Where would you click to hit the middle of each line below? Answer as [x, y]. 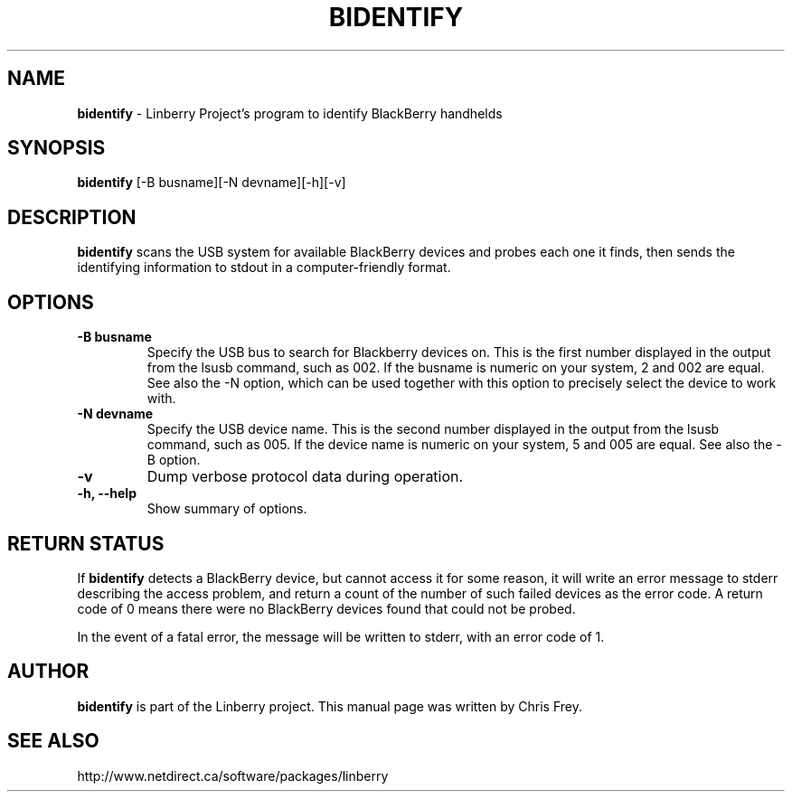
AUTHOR [48, 672]
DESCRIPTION [72, 217]
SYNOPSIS [57, 148]
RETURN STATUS [86, 543]
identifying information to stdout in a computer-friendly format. [264, 268]
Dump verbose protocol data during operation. [305, 477]
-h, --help [107, 493]
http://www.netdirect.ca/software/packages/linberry [233, 775]
